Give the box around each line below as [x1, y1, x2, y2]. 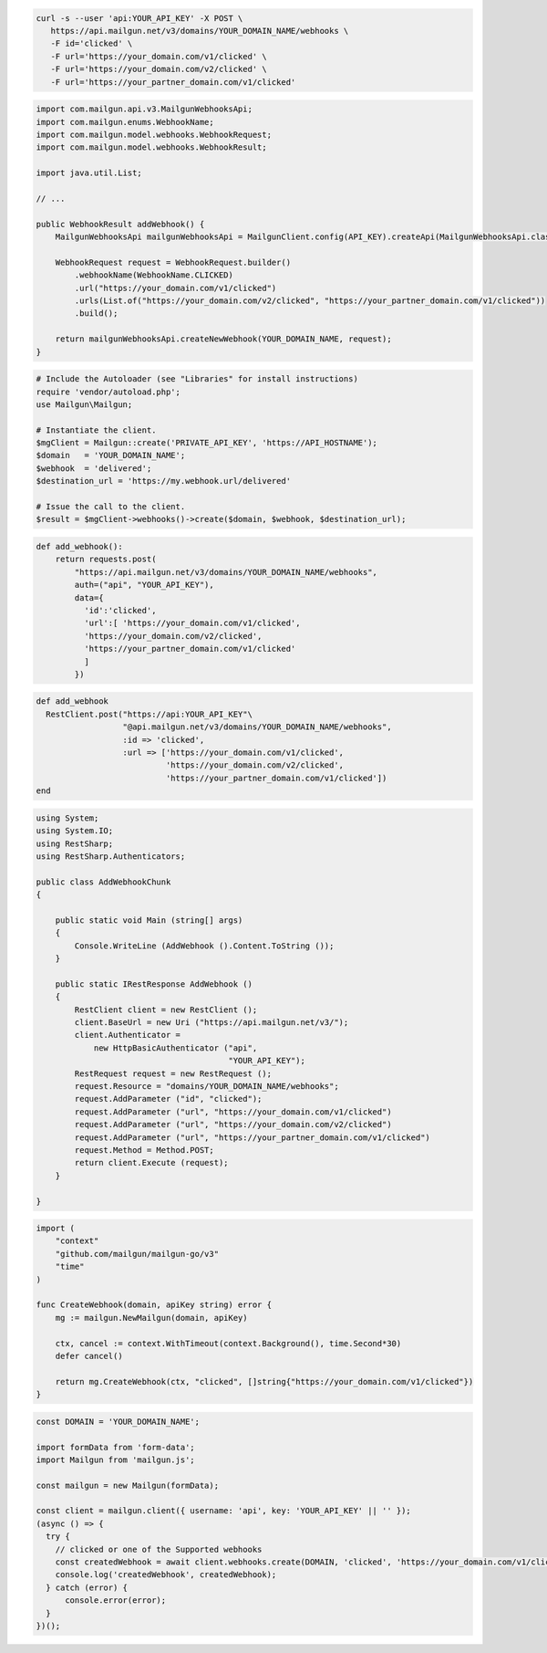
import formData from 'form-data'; [36, 1442, 195, 1452]
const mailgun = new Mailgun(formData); [36, 1480, 219, 1491]
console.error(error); [65, 1595, 167, 1606]
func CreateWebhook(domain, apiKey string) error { [36, 1300, 273, 1310]
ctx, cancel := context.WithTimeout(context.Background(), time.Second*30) [55, 1338, 402, 1348]
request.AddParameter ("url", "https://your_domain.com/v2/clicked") [74, 1119, 392, 1130]
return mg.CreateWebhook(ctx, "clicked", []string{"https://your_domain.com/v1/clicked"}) [55, 1376, 474, 1386]
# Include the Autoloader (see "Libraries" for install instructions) [36, 374, 359, 384]
